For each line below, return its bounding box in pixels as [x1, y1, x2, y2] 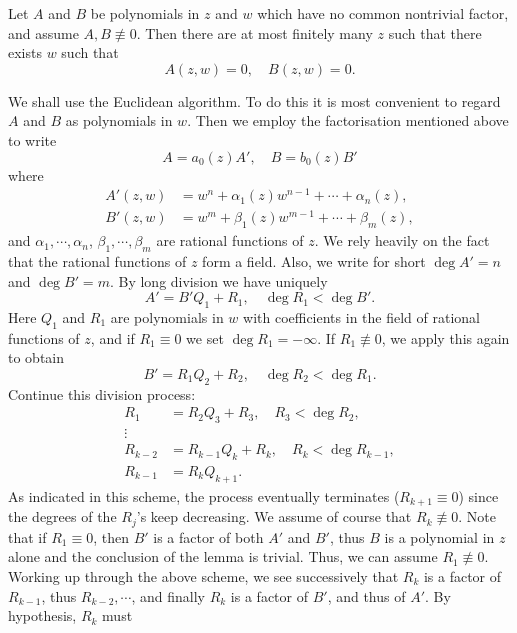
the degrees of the [8, 506, 117, 527]
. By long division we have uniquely [109, 270, 328, 291]
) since [458, 485, 499, 506]
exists [8, 42, 42, 63]
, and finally [131, 585, 205, 606]
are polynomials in [110, 306, 224, 327]
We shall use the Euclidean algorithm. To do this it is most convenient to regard [8, 90, 501, 111]
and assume [8, 22, 79, 43]
